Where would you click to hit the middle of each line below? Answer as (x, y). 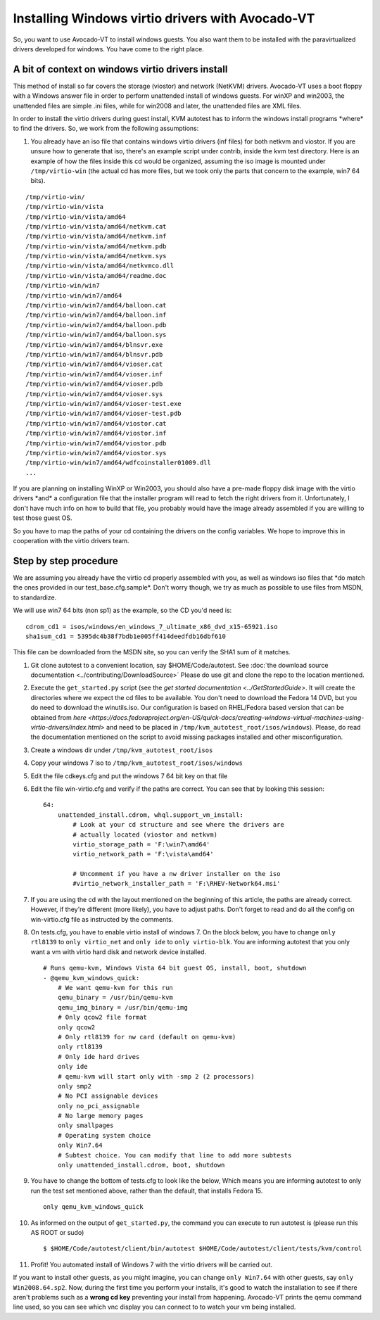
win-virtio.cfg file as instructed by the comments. (102, 919)
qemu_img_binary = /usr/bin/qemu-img (122, 1007)
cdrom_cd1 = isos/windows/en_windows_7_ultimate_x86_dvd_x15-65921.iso (152, 627)
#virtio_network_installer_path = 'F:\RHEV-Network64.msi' (177, 884)
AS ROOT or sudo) (57, 1232)
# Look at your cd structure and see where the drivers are (178, 825)
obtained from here (59, 717)
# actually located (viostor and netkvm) (145, 834)
